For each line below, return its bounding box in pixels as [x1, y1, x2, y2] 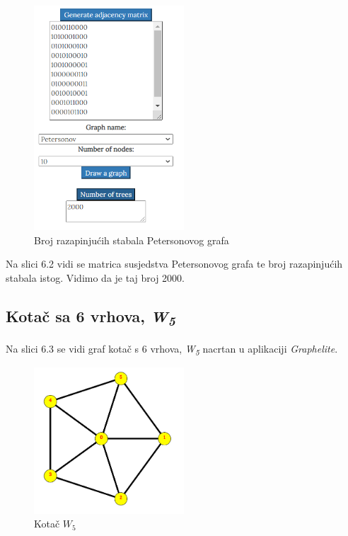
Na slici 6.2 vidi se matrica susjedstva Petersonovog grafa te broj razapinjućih [6, 256, 343, 271]
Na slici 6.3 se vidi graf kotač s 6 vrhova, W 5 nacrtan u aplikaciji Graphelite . [6, 341, 338, 358]
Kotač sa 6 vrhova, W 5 [6, 304, 175, 330]
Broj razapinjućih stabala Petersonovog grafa [34, 232, 229, 247]
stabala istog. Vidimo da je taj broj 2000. [6, 270, 185, 285]
